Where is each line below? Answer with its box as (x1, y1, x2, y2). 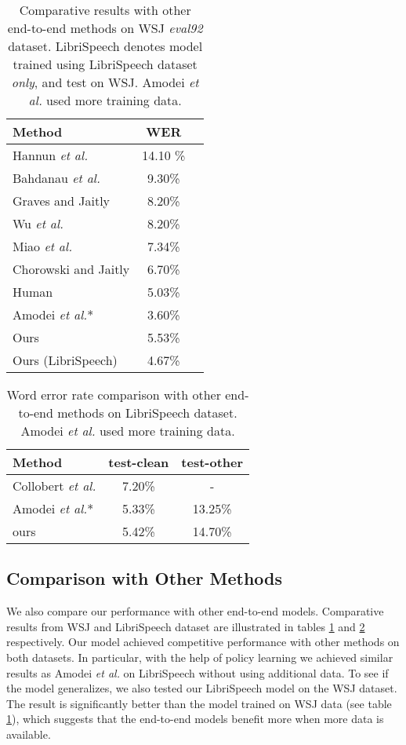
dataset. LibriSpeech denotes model (8, 37, 203, 55)
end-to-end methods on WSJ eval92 (7, 19, 203, 37)
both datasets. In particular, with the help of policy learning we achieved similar (6, 648, 393, 665)
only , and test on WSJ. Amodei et (11, 73, 199, 91)
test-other (181, 453, 244, 471)
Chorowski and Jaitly (13, 260, 130, 278)
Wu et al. (13, 214, 63, 232)
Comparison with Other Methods (6, 566, 283, 590)
